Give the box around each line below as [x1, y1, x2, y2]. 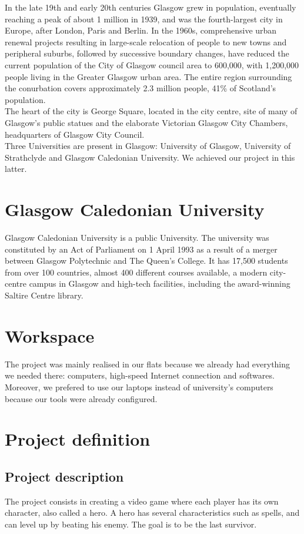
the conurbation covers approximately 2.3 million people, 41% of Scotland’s [5, 82, 276, 94]
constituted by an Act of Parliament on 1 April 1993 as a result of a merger [5, 243, 278, 255]
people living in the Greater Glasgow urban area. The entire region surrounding [5, 70, 292, 82]
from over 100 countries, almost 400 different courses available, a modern [5, 266, 268, 278]
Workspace [5, 323, 95, 347]
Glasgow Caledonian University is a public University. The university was [5, 231, 269, 244]
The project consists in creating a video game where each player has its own [5, 495, 279, 507]
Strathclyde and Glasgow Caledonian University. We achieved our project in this [5, 151, 295, 163]
